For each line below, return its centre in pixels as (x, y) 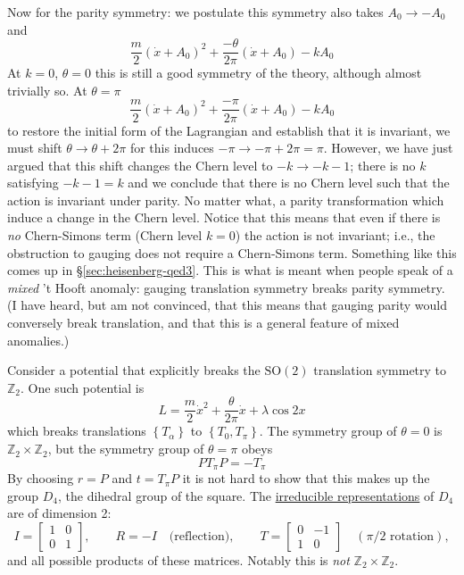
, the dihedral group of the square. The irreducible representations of (246, 495)
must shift (35, 148)
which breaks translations (77, 431)
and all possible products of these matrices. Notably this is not (178, 559)
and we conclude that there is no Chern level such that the (289, 183)
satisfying (33, 183)
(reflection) (199, 536)
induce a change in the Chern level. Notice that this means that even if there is (224, 217)
